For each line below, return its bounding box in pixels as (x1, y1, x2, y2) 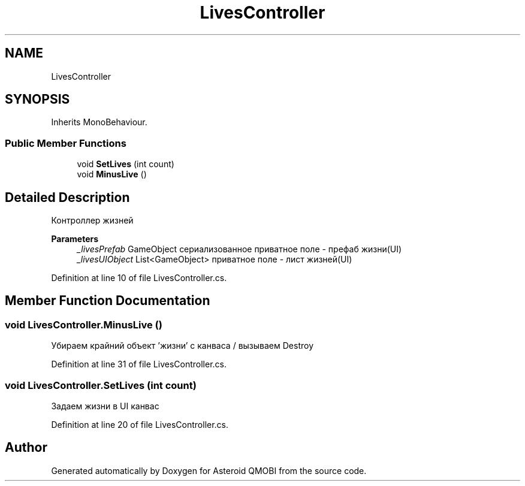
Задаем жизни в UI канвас (51, 401, 159, 411)
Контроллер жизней (51, 215, 134, 226)
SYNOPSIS (5, 92, 70, 107)
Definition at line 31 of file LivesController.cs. (51, 359, 227, 370)
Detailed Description (5, 189, 130, 205)
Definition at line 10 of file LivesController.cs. (51, 273, 227, 283)
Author (5, 440, 47, 455)
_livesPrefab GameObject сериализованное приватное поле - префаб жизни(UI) (77, 244, 402, 255)
